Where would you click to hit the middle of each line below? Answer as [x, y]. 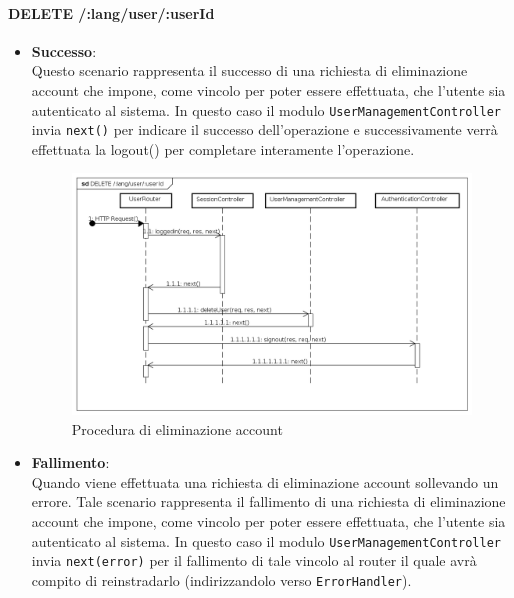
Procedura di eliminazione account [177, 428]
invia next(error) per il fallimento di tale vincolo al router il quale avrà [254, 560]
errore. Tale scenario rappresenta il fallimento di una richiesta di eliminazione [268, 501]
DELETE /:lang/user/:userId [111, 12]
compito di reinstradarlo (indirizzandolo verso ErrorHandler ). [221, 579]
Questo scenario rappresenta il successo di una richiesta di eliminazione [249, 70]
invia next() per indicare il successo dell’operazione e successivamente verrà [264, 129]
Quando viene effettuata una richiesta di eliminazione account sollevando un [265, 481]
